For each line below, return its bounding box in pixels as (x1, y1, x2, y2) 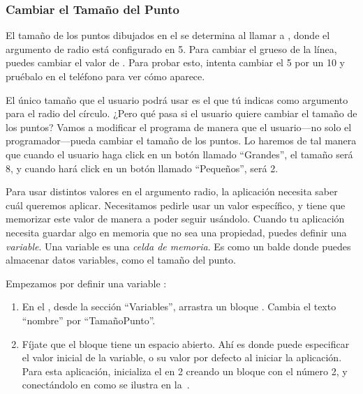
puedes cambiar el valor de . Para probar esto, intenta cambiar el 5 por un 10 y (6, 55, 345, 70)
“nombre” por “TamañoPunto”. (22, 312, 156, 327)
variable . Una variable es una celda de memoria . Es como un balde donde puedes (6, 238, 351, 253)
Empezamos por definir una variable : (6, 275, 167, 290)
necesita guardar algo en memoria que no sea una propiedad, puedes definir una (6, 225, 347, 239)
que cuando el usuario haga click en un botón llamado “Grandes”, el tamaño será (6, 146, 353, 161)
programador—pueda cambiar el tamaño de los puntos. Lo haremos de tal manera (6, 133, 357, 148)
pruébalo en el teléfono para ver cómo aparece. (6, 69, 205, 83)
